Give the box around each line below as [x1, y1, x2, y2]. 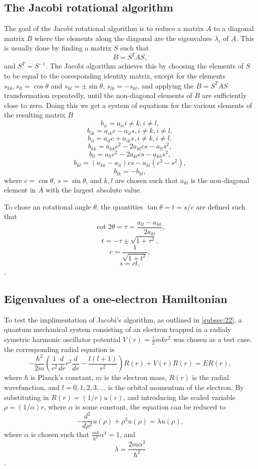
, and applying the [137, 80, 194, 90]
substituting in [4, 391, 49, 402]
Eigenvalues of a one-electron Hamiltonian [4, 291, 227, 306]
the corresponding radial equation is [4, 343, 115, 354]
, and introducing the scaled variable [123, 391, 235, 402]
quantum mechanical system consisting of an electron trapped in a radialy [4, 324, 231, 334]
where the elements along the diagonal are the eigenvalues [34, 32, 212, 43]
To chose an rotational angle [4, 201, 91, 211]
